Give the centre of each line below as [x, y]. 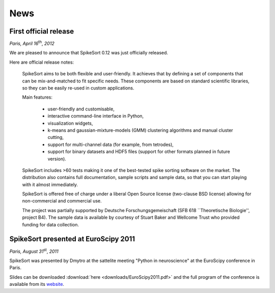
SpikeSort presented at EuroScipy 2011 [72, 239]
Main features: [37, 97]
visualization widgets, [70, 123]
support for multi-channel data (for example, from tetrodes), [111, 144]
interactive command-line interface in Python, [96, 116]
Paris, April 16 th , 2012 [32, 43]
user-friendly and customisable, [81, 109]
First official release [42, 31]
